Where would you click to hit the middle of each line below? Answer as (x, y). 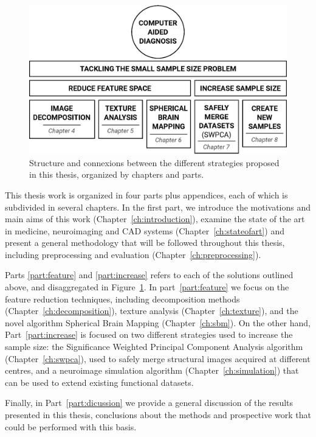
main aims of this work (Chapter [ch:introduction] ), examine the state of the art (155, 219)
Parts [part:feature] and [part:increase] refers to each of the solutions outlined (149, 275)
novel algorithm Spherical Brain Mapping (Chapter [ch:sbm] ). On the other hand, (158, 322)
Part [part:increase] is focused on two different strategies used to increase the (149, 334)
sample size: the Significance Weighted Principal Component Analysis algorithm (154, 347)
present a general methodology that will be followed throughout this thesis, (145, 243)
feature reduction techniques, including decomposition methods (122, 299)
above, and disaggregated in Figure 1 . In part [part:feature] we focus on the (147, 287)
